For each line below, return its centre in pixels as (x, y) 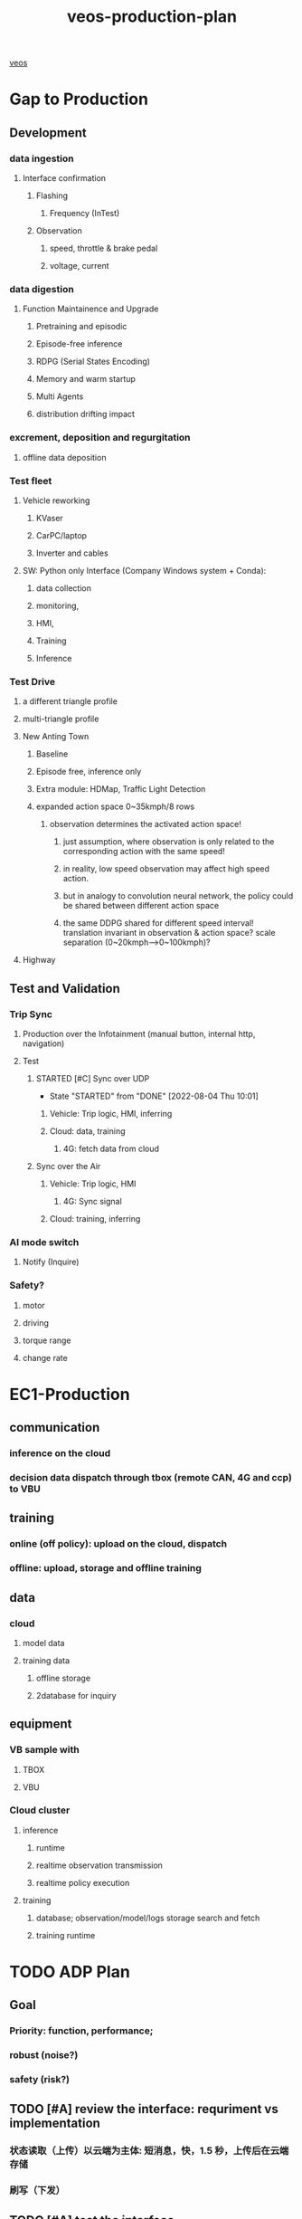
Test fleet (31, 481)
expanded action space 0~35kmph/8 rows (115, 806)
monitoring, (57, 605)
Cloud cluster (40, 1810)
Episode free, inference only (89, 772)
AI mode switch (44, 1242)
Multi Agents (60, 396)
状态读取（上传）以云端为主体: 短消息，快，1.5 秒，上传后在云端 (149, 2150)
